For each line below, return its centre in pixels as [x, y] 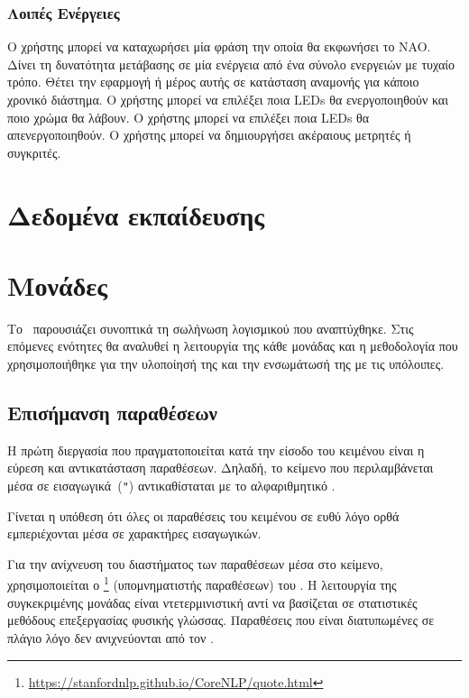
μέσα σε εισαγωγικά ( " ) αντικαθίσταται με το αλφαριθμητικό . [171, 486]
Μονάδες [58, 285]
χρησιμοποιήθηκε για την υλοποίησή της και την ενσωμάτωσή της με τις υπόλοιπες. [226, 364]
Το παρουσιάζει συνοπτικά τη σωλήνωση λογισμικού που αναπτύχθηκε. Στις [211, 328]
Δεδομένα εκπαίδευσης [136, 214]
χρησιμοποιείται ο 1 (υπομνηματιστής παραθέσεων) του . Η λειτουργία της [202, 583]
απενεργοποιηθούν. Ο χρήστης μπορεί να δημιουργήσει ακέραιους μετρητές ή [209, 135]
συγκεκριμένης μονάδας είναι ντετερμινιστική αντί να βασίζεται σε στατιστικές [212, 602]
